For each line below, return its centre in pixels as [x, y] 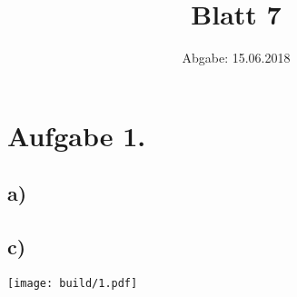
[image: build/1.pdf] [73, 283]
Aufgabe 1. [77, 135]
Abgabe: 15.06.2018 [236, 58]
